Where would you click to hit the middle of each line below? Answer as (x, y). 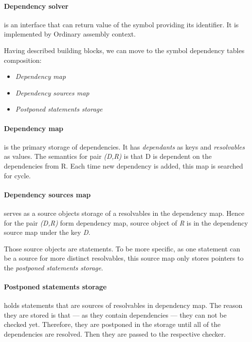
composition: (23, 60)
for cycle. (18, 175)
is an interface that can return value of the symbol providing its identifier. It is (121, 24)
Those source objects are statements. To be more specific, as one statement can (122, 248)
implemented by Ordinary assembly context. (70, 34)
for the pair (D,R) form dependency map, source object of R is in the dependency (126, 222)
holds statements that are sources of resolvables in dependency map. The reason (123, 305)
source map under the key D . (47, 232)
